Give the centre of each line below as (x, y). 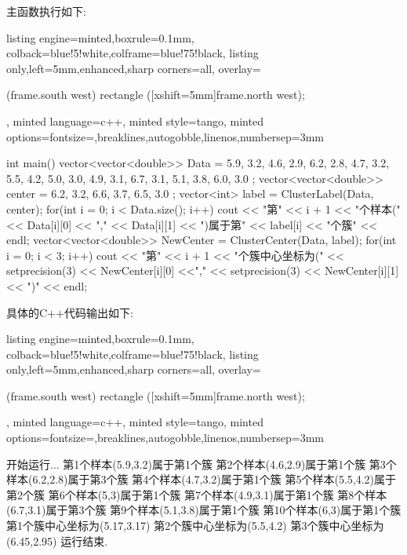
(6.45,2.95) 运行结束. (57, 540)
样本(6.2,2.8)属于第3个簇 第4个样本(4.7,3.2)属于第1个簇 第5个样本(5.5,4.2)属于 (202, 479)
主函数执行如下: (46, 11)
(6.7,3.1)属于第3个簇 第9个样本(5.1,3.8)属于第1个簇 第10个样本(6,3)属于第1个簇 (204, 510)
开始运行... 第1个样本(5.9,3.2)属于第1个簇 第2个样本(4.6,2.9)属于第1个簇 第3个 (202, 464)
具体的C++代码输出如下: (70, 312)
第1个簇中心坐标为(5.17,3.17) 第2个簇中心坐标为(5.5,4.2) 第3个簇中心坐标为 (195, 526)
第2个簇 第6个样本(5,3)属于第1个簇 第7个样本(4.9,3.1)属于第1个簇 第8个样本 (197, 494)
